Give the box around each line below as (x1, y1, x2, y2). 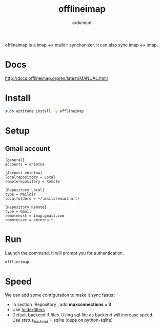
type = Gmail (5, 209, 32, 214)
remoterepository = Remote (5, 179, 60, 184)
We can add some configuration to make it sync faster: (5, 292, 116, 298)
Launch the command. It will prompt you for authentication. (5, 250, 124, 256)
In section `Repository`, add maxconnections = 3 (12, 302, 111, 307)
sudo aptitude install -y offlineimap (5, 109, 84, 114)
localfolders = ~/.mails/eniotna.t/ (5, 196, 80, 201)
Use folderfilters (12, 307, 45, 313)
